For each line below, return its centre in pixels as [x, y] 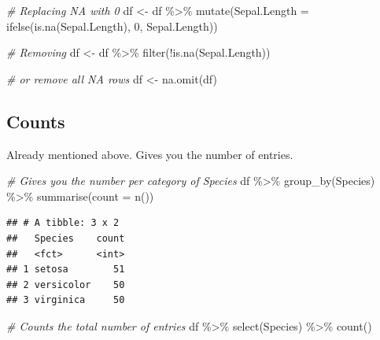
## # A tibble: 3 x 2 [63, 223]
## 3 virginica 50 [66, 300]
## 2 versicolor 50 [66, 285]
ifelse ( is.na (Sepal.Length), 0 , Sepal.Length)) [112, 26]
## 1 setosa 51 [66, 270]
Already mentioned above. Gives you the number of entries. [150, 154]
